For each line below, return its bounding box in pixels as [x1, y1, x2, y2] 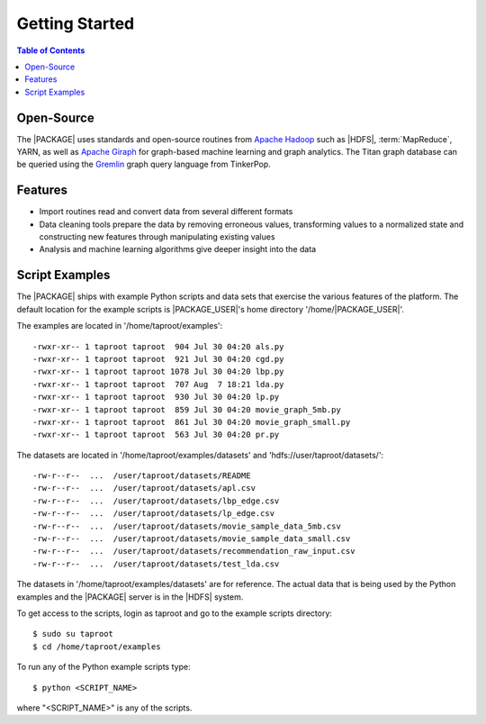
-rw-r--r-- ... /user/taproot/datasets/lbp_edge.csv [32, 495, 280, 506]
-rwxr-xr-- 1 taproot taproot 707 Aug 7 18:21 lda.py [32, 379, 284, 389]
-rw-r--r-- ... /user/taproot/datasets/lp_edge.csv [32, 509, 274, 519]
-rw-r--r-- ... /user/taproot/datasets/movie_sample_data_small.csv [32, 534, 351, 544]
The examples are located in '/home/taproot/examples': [16, 321, 223, 331]
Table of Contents [16, 45, 85, 56]
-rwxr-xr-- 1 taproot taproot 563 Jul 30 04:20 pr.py [32, 430, 280, 440]
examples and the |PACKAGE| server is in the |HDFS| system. [16, 591, 244, 602]
